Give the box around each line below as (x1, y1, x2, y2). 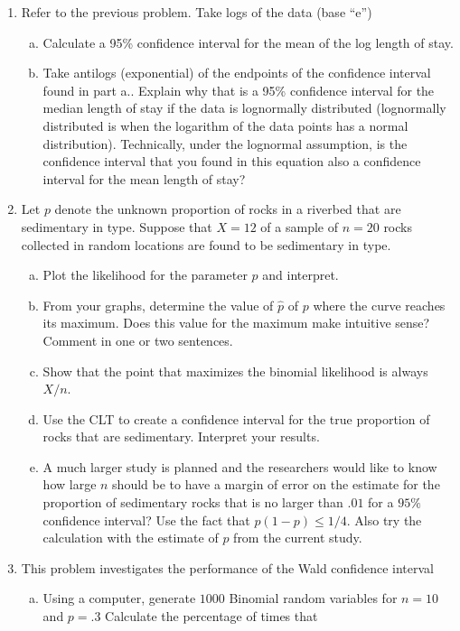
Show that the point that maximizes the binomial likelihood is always (42, 361, 428, 380)
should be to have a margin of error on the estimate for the (112, 475, 440, 494)
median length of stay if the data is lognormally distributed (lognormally (42, 98, 446, 117)
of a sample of (260, 217, 338, 236)
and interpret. (262, 265, 339, 284)
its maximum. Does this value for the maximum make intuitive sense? (42, 313, 430, 332)
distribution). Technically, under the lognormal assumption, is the (42, 134, 408, 153)
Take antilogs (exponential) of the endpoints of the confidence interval (42, 63, 431, 82)
